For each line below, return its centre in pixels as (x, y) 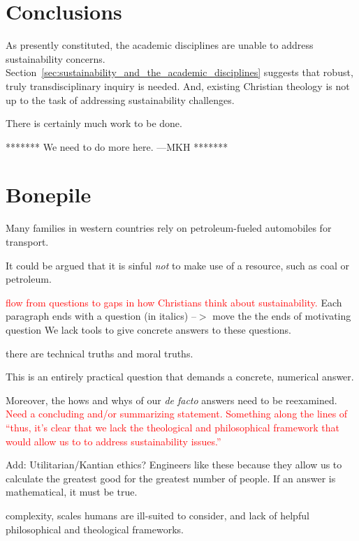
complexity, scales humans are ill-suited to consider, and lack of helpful (157, 515)
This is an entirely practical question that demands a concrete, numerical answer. (180, 377)
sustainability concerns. (56, 58)
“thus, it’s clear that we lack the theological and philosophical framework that (173, 427)
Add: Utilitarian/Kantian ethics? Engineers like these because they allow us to (174, 465)
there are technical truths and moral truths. (100, 353)
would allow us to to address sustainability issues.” (113, 441)
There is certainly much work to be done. (94, 123)
